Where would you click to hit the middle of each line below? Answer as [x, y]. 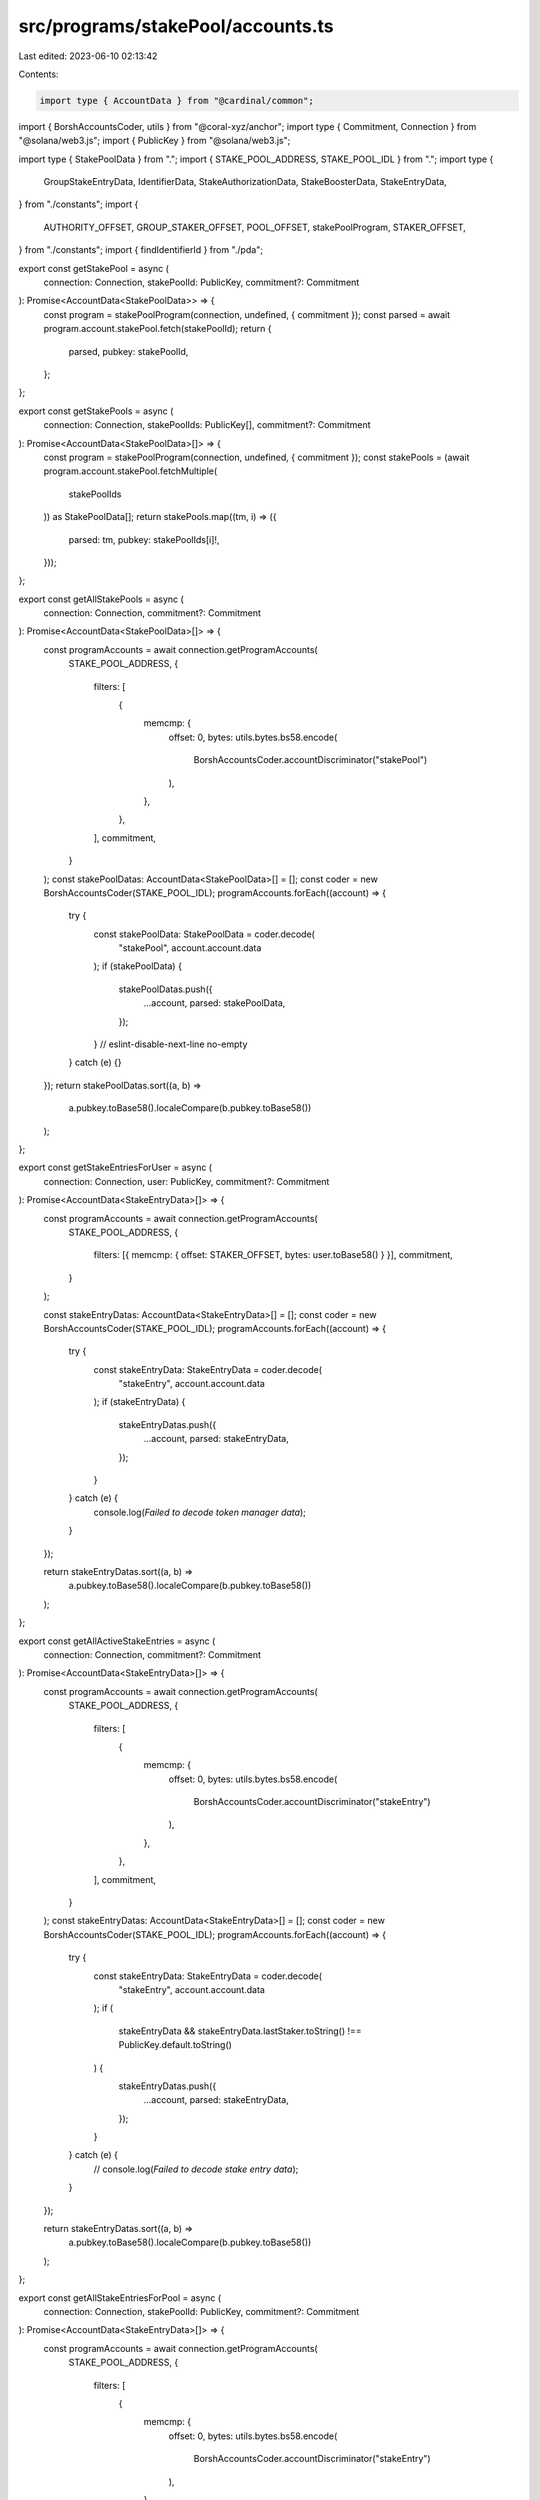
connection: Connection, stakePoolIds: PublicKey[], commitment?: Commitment [207, 425]
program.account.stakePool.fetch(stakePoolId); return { [157, 329]
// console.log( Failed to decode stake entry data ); [196, 2169]
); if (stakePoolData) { [137, 966]
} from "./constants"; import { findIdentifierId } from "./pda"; [141, 250]
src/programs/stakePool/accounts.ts [176, 26]
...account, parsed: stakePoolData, [214, 1003]
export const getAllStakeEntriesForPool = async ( [120, 2297]
